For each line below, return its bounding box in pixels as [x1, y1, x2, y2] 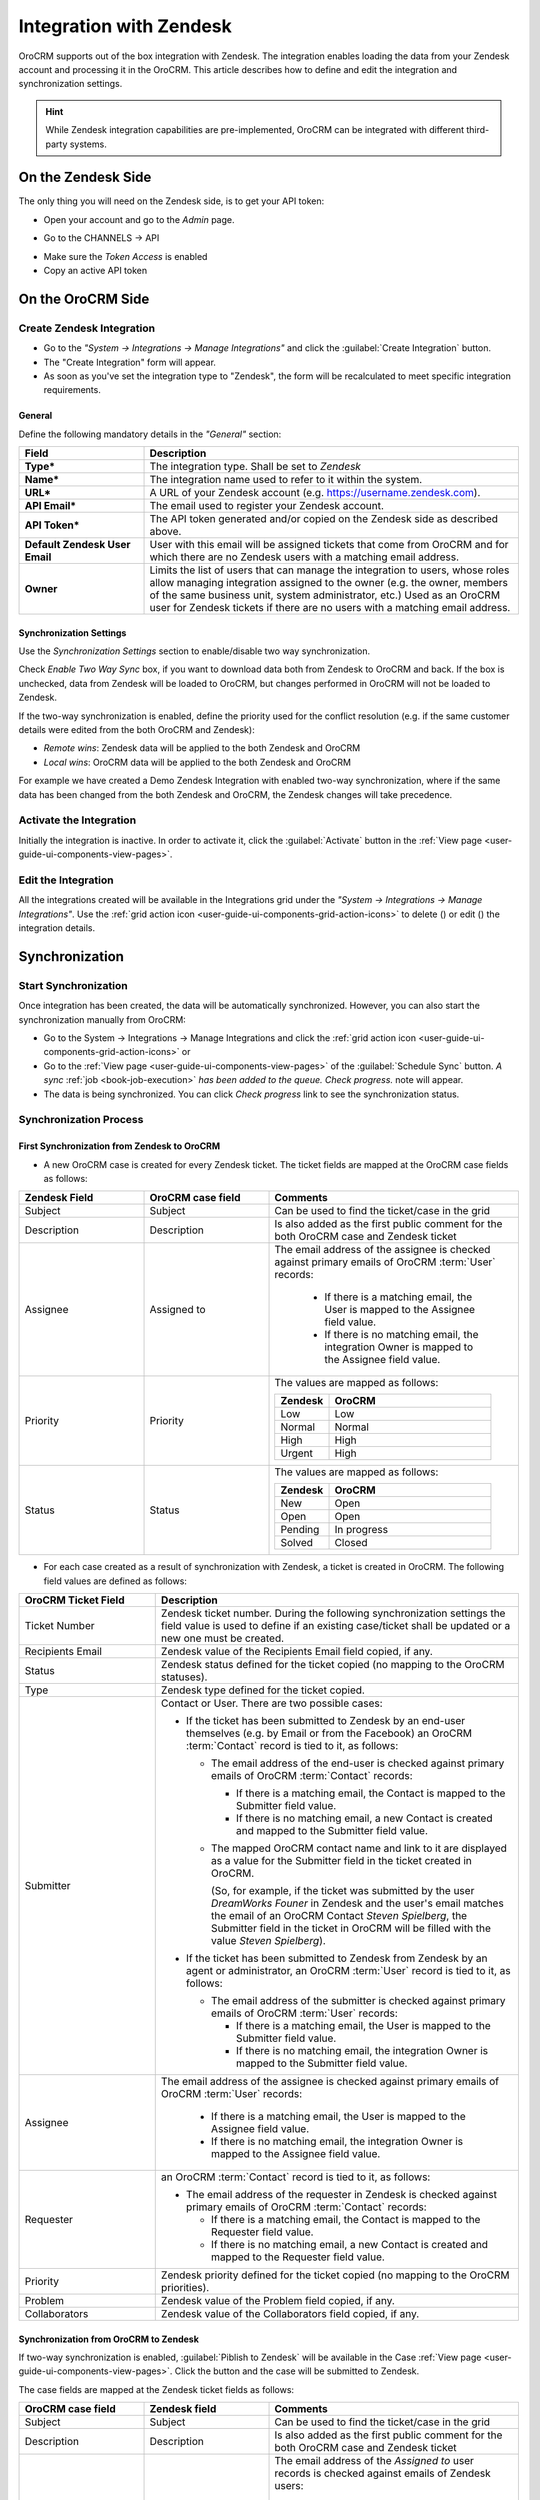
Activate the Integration [18, 813, 137, 827]
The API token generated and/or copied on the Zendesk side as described [149, 512, 499, 526]
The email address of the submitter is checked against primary [210, 1994, 506, 2008]
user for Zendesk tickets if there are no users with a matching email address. [149, 601, 511, 615]
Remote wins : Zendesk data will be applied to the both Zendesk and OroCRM [43, 742, 361, 754]
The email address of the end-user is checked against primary [210, 1756, 505, 1770]
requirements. [43, 384, 102, 396]
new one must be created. [160, 1631, 285, 1645]
